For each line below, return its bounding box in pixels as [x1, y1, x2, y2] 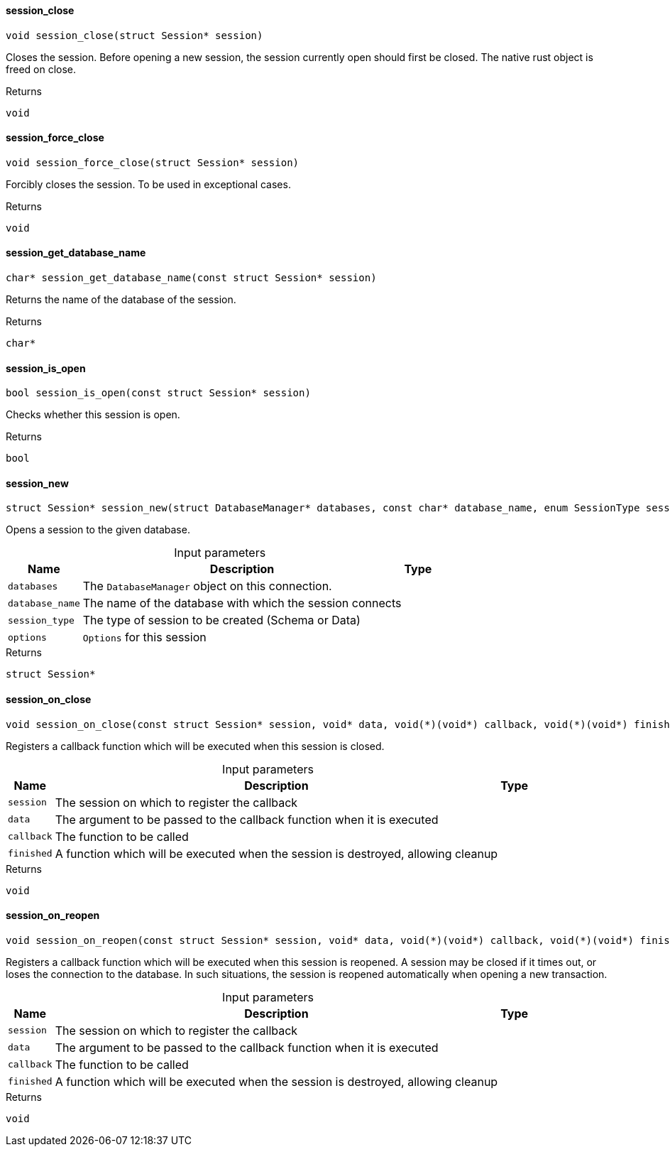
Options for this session [82, 630, 207, 645]
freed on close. [6, 63, 77, 75]
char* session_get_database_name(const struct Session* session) [6, 272, 377, 284]
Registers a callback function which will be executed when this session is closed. [6, 739, 385, 752]
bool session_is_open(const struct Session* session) [6, 387, 311, 399]
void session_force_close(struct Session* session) [6, 156, 300, 168]
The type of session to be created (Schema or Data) [82, 613, 361, 628]
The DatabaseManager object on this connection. [82, 579, 332, 594]
